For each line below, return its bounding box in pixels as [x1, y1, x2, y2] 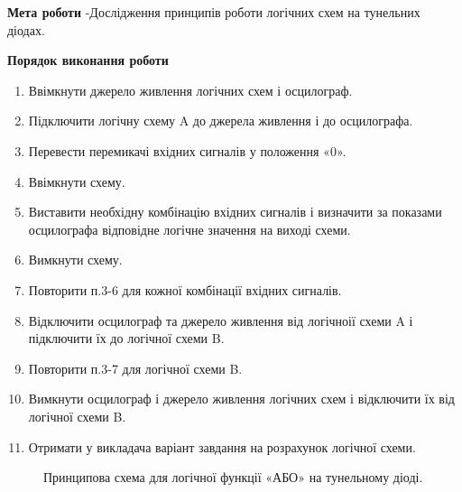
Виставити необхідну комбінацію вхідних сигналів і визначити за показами [28, 202, 442, 221]
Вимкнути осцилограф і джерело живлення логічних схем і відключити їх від [28, 389, 455, 408]
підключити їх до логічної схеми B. [28, 329, 225, 348]
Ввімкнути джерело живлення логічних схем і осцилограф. [28, 80, 353, 99]
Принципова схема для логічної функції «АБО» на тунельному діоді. [43, 468, 423, 487]
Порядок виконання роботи [7, 51, 169, 70]
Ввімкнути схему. [28, 172, 125, 190]
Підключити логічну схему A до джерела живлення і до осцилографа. [28, 111, 413, 130]
